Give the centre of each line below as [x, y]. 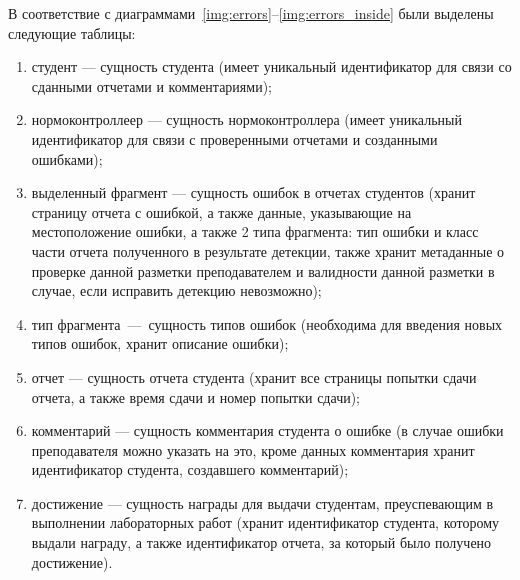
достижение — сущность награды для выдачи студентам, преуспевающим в [262, 502]
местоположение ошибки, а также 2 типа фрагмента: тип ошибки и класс [255, 231]
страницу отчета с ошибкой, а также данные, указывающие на [221, 211]
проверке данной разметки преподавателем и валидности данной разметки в [263, 270]
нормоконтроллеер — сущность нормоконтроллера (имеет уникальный [246, 119]
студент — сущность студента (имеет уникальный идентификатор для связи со [271, 66]
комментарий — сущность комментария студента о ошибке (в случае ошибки [267, 430]
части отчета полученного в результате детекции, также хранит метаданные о [268, 250]
